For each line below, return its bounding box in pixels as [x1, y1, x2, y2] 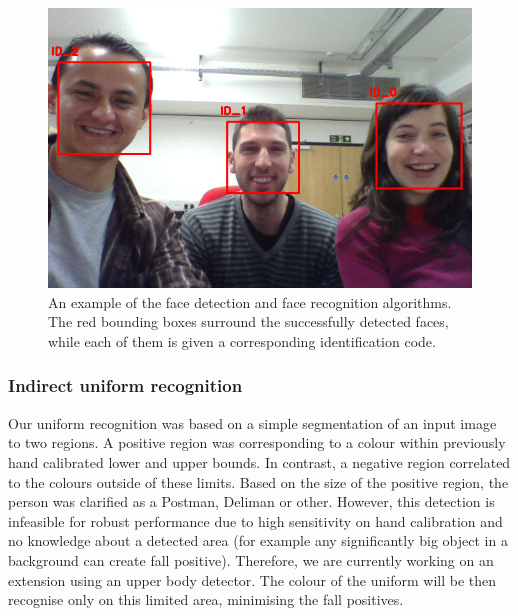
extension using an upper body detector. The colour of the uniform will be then [8, 569, 497, 590]
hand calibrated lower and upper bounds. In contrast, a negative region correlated [8, 451, 511, 472]
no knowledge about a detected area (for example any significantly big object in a [8, 530, 508, 551]
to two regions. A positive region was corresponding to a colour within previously [8, 432, 506, 453]
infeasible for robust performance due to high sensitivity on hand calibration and [8, 510, 503, 531]
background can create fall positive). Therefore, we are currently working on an [8, 549, 494, 570]
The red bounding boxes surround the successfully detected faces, [48, 311, 449, 332]
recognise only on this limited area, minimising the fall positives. [8, 589, 404, 610]
